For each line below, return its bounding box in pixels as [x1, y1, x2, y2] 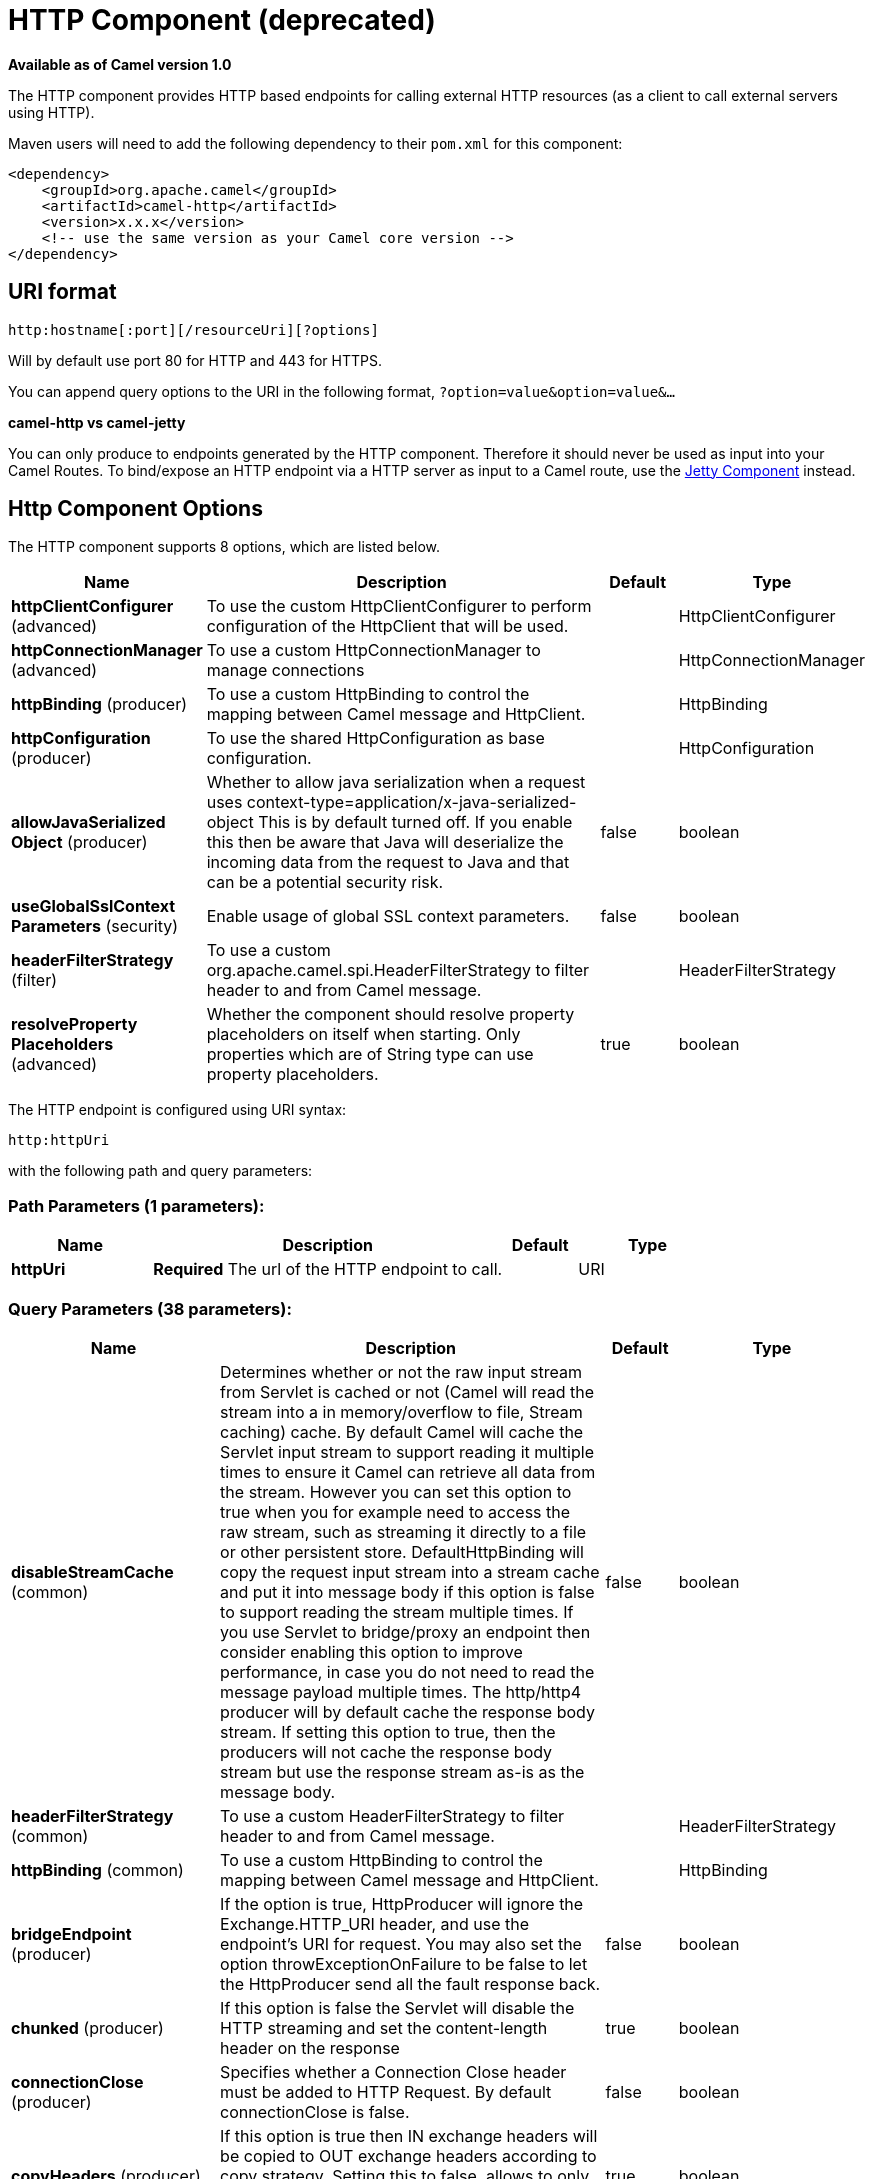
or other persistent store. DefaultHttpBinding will [220, 1541, 584, 1562]
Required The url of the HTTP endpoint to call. [153, 1259, 503, 1280]
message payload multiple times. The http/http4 [220, 1681, 582, 1702]
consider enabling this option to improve [220, 1641, 523, 1662]
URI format [8, 279, 117, 305]
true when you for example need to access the [220, 1501, 571, 1522]
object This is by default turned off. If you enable [206, 812, 573, 833]
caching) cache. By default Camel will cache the [220, 1421, 584, 1442]
